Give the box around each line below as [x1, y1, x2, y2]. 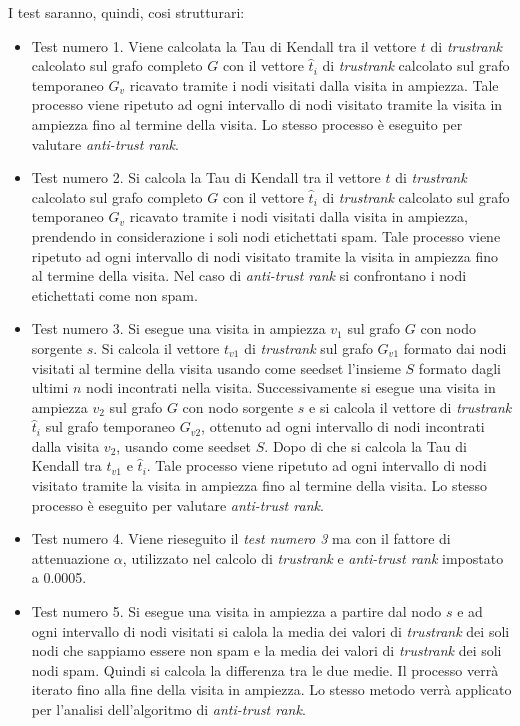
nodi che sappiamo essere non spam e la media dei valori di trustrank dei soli [31, 640, 502, 661]
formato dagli [418, 357, 501, 378]
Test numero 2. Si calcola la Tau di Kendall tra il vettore [31, 167, 381, 188]
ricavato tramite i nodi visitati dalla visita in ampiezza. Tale [129, 74, 499, 95]
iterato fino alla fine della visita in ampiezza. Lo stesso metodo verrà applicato [31, 679, 512, 700]
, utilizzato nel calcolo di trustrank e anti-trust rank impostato [122, 547, 504, 568]
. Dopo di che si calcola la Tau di [264, 435, 467, 456]
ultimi [31, 377, 69, 398]
